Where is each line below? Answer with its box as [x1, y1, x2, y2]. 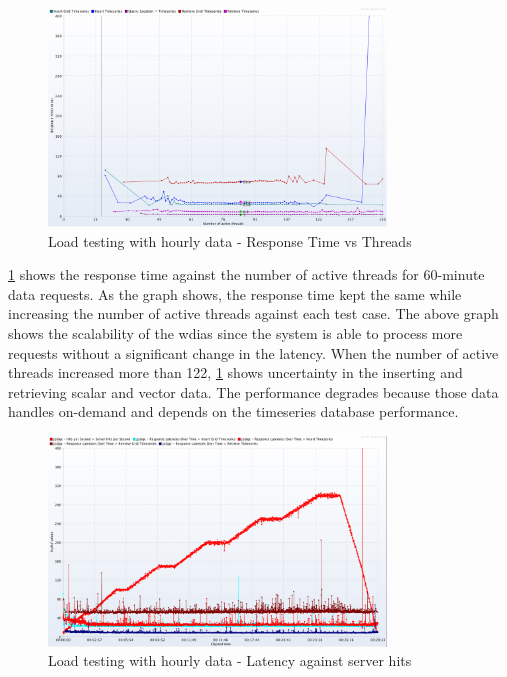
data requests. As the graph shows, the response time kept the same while [8, 283, 462, 304]
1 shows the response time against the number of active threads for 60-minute [8, 264, 485, 285]
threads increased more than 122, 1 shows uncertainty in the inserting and [8, 362, 463, 383]
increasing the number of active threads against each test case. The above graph [8, 303, 499, 324]
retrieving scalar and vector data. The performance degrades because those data [8, 381, 499, 402]
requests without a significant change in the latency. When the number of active [8, 342, 499, 363]
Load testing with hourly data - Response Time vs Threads [48, 230, 412, 251]
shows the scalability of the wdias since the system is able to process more [8, 322, 463, 343]
